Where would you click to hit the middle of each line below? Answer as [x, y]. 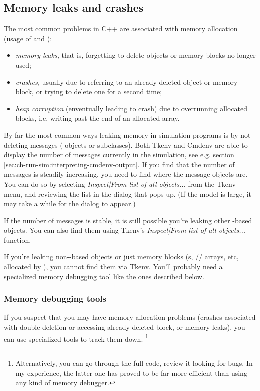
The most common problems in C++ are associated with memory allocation [121, 28]
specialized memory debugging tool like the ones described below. [104, 276]
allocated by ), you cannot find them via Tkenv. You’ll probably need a [113, 267]
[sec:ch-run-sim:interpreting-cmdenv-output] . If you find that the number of [119, 164]
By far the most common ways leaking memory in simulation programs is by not [127, 134]
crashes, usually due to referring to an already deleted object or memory [127, 81]
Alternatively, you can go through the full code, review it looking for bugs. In [134, 363]
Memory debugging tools [55, 299]
